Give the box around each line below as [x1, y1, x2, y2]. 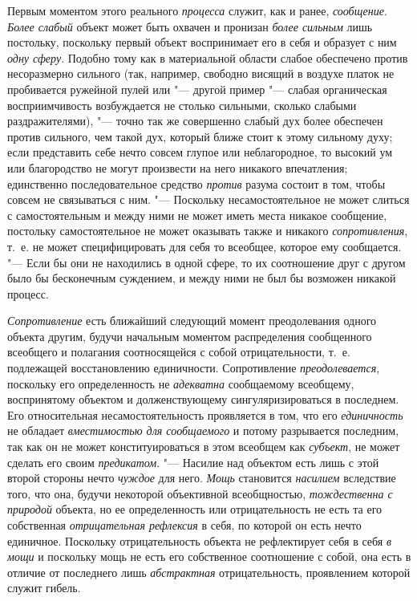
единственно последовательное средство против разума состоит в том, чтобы [7, 175, 386, 192]
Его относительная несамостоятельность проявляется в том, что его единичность [7, 406, 403, 423]
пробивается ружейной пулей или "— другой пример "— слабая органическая [7, 80, 387, 97]
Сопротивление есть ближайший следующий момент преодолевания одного [7, 312, 377, 329]
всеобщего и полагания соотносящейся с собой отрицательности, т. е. [7, 343, 350, 360]
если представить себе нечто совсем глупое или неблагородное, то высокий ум [7, 144, 393, 160]
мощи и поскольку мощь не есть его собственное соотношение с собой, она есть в [7, 548, 411, 565]
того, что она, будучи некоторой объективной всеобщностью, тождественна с [7, 485, 393, 502]
